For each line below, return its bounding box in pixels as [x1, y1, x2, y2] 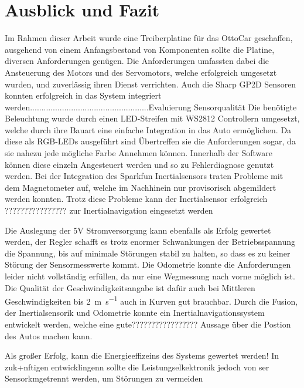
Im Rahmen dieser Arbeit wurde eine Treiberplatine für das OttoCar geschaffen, [5, 32, 293, 44]
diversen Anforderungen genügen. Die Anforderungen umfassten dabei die [5, 55, 269, 67]
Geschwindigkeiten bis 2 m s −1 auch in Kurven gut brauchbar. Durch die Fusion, [5, 293, 298, 307]
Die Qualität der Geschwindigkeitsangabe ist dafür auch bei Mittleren [5, 281, 255, 293]
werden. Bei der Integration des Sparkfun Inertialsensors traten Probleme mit [5, 170, 283, 182]
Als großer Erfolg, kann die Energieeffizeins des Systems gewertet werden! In [5, 349, 279, 362]
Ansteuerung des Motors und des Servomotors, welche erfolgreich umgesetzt [5, 66, 277, 78]
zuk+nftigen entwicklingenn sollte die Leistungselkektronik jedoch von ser [5, 360, 269, 373]
